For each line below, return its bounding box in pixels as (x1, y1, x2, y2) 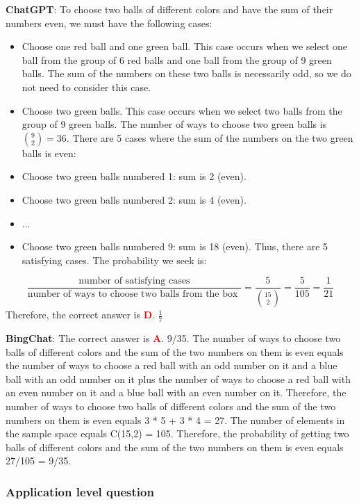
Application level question (6, 482, 154, 500)
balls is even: (22, 145, 76, 160)
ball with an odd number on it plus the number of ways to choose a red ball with (6, 371, 351, 386)
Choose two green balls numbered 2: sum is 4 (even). (22, 192, 247, 206)
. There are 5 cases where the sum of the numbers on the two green (66, 130, 353, 145)
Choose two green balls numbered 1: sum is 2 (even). (22, 169, 247, 184)
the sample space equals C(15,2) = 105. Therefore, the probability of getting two (6, 426, 349, 441)
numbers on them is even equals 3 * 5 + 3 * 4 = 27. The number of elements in (6, 412, 345, 427)
